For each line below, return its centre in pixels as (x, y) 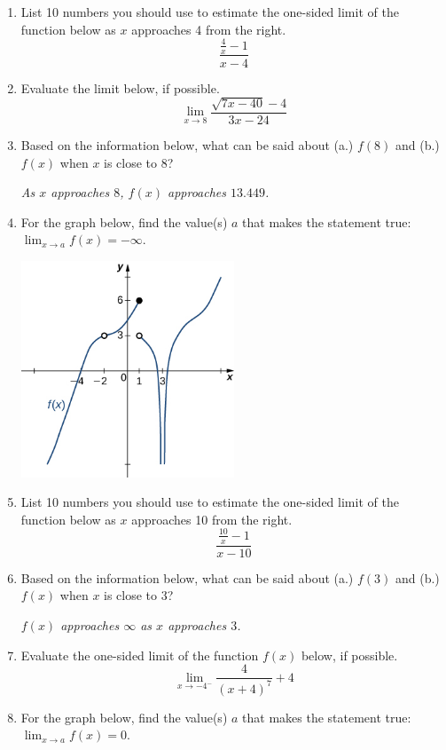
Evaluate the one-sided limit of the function (140, 655)
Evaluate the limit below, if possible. (120, 87)
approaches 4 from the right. (209, 29)
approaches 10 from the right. (212, 519)
